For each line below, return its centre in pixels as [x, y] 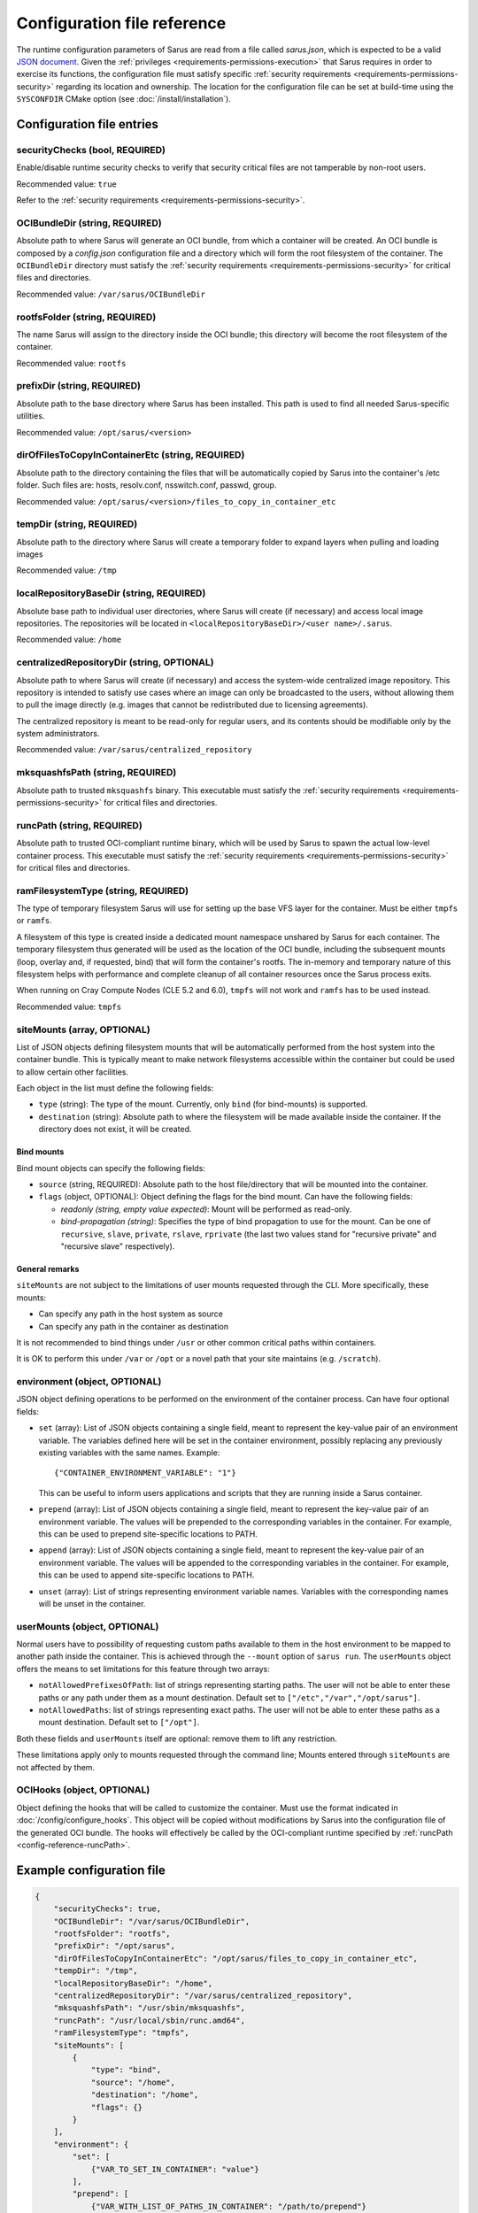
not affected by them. [56, 1767]
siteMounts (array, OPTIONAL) [83, 1029]
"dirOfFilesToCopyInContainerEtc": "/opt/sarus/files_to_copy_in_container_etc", [235, 1958]
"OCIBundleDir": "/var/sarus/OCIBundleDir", [152, 1921]
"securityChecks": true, [108, 1909]
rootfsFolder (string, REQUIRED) [86, 317]
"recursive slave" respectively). [118, 1246]
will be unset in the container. [92, 1603]
